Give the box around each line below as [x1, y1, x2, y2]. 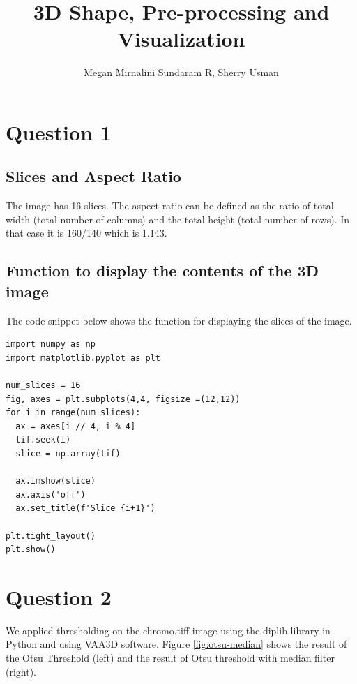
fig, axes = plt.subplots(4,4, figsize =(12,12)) [6, 394, 241, 404]
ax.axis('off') [15, 489, 86, 500]
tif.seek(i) [15, 435, 71, 445]
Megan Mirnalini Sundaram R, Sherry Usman [84, 65, 279, 80]
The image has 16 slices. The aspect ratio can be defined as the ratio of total [6, 198, 334, 213]
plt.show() [6, 544, 56, 555]
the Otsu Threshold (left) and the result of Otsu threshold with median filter [6, 650, 335, 665]
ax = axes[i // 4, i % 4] [15, 421, 136, 431]
